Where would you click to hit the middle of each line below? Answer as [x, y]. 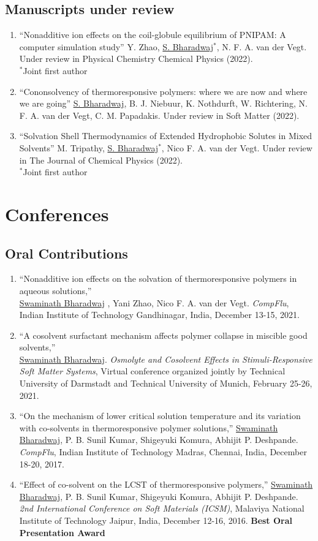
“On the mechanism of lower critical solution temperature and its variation [160, 416]
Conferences [57, 214]
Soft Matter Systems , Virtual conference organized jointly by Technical [152, 371]
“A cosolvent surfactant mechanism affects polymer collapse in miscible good [163, 335]
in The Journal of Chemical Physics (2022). [101, 160]
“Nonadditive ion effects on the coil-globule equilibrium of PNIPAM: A [153, 35]
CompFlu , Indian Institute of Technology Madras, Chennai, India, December [163, 452]
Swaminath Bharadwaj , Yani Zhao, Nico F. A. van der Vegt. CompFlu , [154, 302]
